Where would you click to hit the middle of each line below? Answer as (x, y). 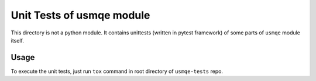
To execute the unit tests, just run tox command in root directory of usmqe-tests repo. (117, 71)
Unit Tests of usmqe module (80, 15)
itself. (18, 40)
